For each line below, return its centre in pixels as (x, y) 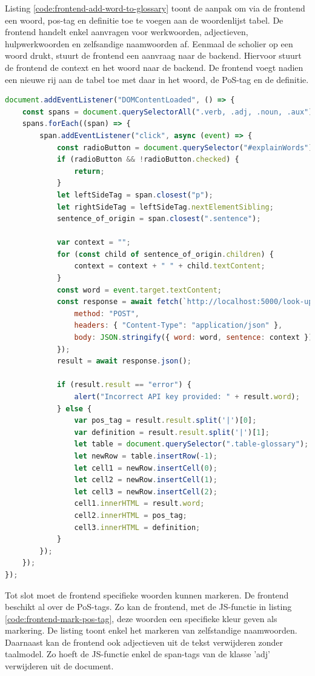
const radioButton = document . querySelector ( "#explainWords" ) (185, 147)
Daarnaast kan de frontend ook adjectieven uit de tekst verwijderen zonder (144, 642)
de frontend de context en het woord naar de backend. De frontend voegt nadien (154, 67)
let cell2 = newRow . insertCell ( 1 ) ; (146, 480)
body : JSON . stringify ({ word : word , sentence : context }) (194, 338)
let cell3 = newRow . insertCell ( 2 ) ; (146, 492)
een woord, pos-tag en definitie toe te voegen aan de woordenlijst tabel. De (144, 20)
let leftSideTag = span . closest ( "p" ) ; (135, 195)
